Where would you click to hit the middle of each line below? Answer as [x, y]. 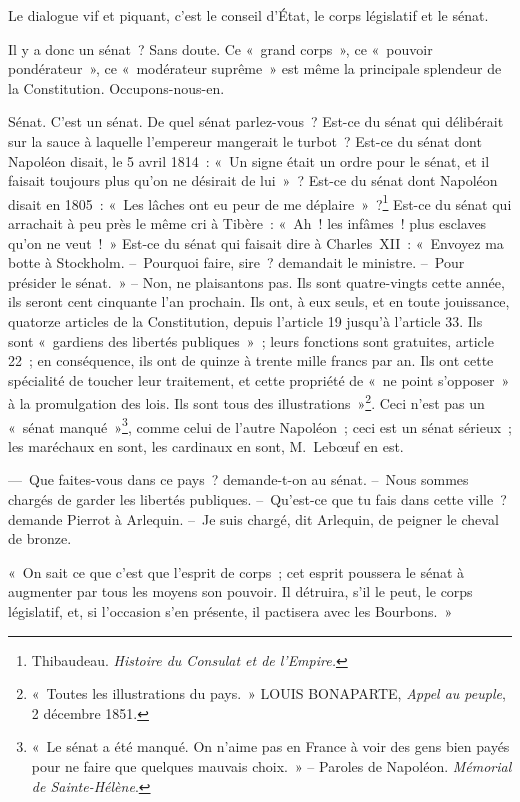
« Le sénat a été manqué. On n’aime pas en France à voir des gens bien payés [270, 746]
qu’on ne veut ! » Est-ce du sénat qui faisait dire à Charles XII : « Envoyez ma [256, 242]
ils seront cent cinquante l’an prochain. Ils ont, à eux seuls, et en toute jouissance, [259, 301]
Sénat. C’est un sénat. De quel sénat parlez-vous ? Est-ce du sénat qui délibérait [256, 121]
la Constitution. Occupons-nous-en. [116, 87]
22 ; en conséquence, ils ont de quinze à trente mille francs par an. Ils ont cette [251, 360]
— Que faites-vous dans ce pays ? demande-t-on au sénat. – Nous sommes [238, 479]
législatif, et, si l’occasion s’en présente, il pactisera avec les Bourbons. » [230, 611]
